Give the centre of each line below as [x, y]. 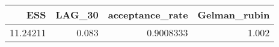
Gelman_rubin [234, 15]
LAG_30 [77, 15]
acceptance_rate [148, 15]
